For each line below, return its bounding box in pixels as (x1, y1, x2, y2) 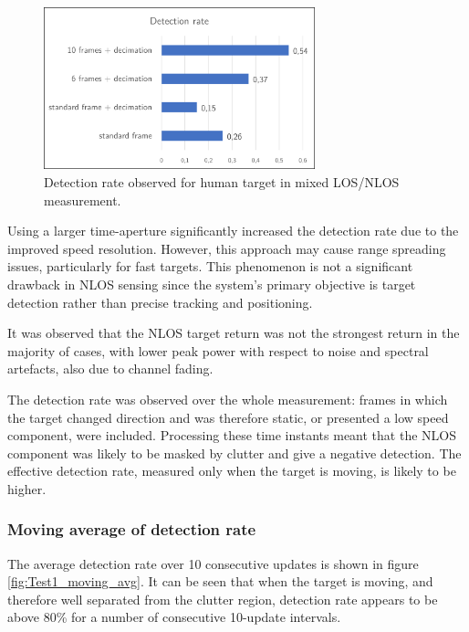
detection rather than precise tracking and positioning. (7, 292, 313, 311)
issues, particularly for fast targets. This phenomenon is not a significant (7, 257, 413, 276)
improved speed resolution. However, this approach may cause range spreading (7, 238, 446, 258)
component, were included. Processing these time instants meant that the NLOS (7, 426, 456, 445)
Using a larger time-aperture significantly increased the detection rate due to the (7, 221, 459, 240)
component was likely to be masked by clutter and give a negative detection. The (7, 443, 462, 462)
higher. (7, 479, 47, 498)
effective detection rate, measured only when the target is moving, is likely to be (7, 461, 456, 480)
